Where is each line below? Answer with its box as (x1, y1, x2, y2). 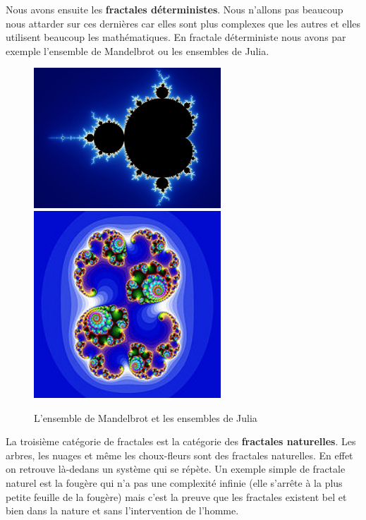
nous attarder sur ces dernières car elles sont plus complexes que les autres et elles (6, 16, 361, 30)
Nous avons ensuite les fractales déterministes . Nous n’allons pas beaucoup (6, 2, 343, 16)
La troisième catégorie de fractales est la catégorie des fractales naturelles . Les (6, 434, 356, 449)
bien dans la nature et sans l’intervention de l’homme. (6, 503, 239, 518)
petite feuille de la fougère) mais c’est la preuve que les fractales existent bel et (6, 489, 347, 504)
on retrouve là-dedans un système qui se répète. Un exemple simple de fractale (6, 461, 346, 476)
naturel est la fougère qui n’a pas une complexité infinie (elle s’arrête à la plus (6, 475, 343, 490)
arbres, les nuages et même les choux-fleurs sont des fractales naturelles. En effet (6, 447, 353, 462)
